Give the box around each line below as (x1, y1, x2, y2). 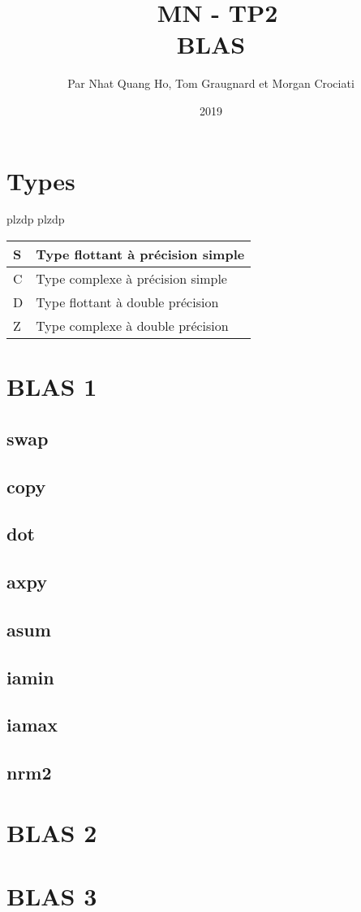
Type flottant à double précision (36, 293, 219, 312)
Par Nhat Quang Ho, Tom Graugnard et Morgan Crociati (67, 75, 355, 92)
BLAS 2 (6, 815, 97, 849)
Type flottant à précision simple (36, 245, 245, 264)
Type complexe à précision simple (36, 269, 227, 289)
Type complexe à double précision (36, 316, 229, 336)
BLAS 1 (6, 370, 97, 403)
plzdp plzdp (6, 211, 65, 228)
